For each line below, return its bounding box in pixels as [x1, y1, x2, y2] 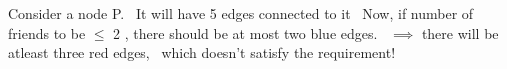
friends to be [8, 22, 86, 43]
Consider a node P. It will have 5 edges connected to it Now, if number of [8, 3, 474, 23]
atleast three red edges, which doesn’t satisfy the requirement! [8, 42, 396, 63]
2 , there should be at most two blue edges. [113, 22, 378, 43]
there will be [421, 22, 499, 43]
